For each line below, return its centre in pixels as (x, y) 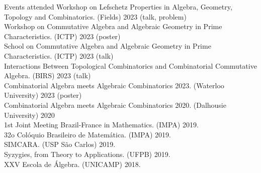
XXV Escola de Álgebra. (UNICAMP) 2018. (72, 164)
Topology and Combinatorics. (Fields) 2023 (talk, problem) (95, 16)
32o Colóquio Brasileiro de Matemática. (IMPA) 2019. (88, 134)
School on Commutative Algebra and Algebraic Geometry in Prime (108, 46)
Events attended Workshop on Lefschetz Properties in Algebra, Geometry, (118, 7)
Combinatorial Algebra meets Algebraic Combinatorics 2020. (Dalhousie (115, 105)
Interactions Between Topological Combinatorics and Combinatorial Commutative (130, 65)
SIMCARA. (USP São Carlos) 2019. (60, 144)
